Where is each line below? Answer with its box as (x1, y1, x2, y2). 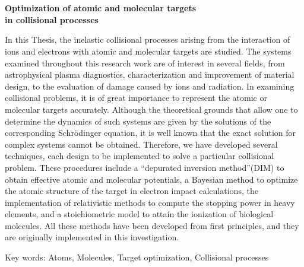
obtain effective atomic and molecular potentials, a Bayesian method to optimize (5, 173, 298, 185)
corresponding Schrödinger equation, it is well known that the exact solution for (5, 126, 296, 139)
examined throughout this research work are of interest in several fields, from (5, 56, 285, 69)
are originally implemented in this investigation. (5, 231, 179, 243)
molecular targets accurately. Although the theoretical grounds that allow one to (5, 103, 298, 115)
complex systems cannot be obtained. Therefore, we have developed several (5, 138, 278, 150)
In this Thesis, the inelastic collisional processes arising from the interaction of (5, 33, 290, 46)
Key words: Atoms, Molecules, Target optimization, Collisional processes (5, 251, 269, 263)
